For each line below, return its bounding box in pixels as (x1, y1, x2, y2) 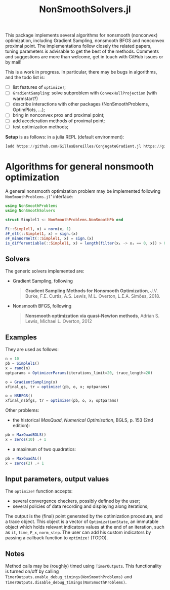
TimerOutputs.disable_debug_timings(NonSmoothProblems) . (5, 579, 127, 585)
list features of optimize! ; (12, 84, 66, 90)
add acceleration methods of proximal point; (12, 118, 105, 124)
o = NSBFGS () (5, 393, 33, 399)
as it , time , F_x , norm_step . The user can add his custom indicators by (5, 529, 151, 536)
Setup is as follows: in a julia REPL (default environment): (5, 133, 124, 140)
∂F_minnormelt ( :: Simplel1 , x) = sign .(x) (5, 236, 94, 241)
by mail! (5, 59, 22, 65)
